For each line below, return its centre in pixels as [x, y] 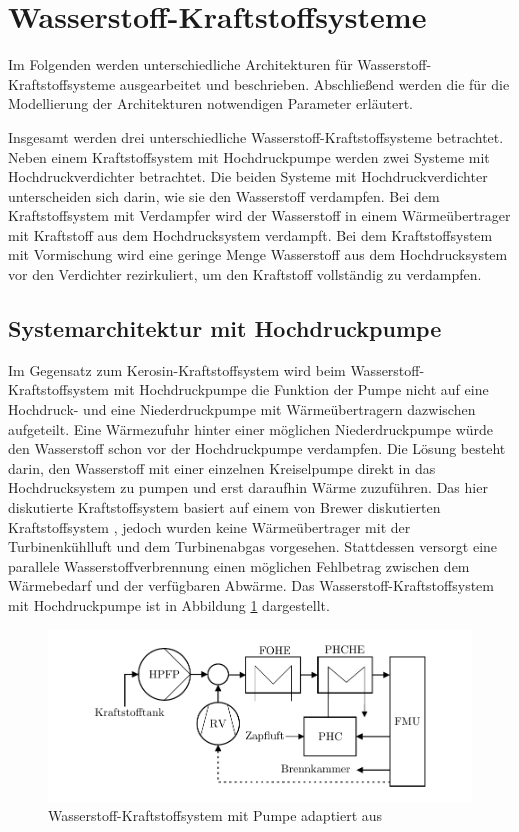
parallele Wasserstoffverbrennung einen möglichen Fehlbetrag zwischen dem [239, 565]
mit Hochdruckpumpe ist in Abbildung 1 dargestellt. [169, 604]
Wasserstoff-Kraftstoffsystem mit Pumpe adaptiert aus [215, 815]
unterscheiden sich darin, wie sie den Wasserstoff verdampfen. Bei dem [224, 195]
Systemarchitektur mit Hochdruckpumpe [225, 328]
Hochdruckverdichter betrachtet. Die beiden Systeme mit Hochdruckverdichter [248, 176]
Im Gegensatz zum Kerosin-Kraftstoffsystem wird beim [177, 369]
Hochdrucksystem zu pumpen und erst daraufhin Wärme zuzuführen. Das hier [248, 487]
